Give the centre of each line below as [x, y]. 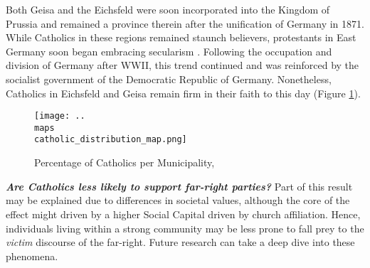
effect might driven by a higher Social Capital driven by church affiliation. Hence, [183, 214]
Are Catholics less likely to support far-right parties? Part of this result [179, 186]
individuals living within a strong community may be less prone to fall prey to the [185, 228]
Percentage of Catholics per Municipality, [125, 162]
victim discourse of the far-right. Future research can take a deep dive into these [180, 242]
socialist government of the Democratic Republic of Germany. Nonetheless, [169, 79]
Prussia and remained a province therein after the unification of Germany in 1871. [185, 23]
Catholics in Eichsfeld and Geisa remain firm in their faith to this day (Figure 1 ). [183, 93]
